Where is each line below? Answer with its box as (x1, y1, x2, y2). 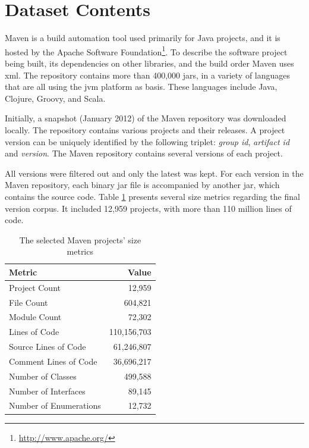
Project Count (9, 281, 61, 293)
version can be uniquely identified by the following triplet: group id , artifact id (5, 135, 290, 148)
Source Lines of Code (9, 340, 86, 353)
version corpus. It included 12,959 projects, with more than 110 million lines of (5, 202, 292, 214)
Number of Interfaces (9, 384, 86, 397)
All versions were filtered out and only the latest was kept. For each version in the (5, 167, 304, 179)
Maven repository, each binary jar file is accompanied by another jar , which (5, 178, 280, 191)
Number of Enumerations (9, 399, 101, 412)
